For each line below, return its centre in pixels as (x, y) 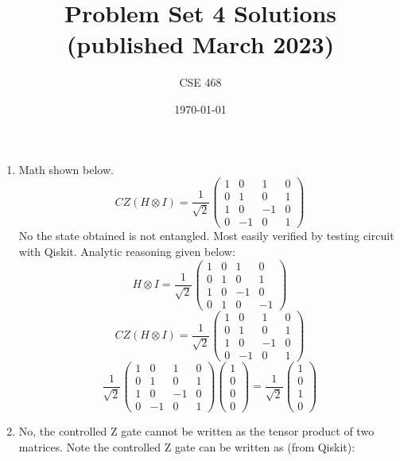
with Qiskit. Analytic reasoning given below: (127, 251)
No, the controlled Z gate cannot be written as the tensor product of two (196, 431)
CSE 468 (200, 82)
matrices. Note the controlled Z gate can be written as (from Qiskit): (187, 446)
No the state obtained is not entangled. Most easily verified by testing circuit (206, 236)
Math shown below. (66, 169)
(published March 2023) (200, 44)
